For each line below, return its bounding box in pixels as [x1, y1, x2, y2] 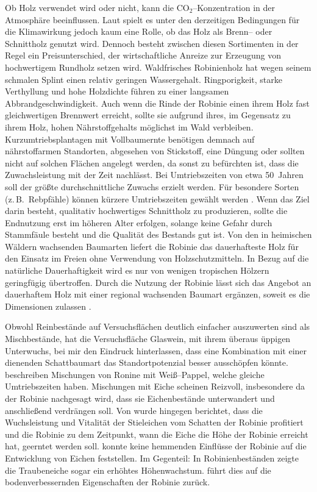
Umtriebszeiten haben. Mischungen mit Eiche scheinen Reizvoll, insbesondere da [5, 380, 305, 393]
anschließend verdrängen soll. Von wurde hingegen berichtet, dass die [5, 404, 263, 416]
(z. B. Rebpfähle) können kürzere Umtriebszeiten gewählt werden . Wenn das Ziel [5, 192, 310, 205]
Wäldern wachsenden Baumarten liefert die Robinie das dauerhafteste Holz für [5, 240, 299, 252]
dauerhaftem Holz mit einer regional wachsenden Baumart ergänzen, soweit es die [5, 288, 310, 301]
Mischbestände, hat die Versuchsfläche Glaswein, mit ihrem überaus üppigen [5, 332, 291, 345]
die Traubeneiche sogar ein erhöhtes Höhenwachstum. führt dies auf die [5, 463, 271, 476]
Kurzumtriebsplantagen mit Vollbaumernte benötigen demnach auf [5, 132, 255, 145]
